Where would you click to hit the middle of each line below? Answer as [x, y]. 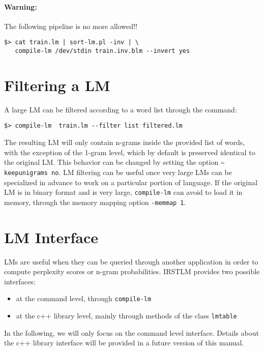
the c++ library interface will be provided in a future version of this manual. [124, 343]
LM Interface [51, 237]
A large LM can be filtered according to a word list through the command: [121, 109]
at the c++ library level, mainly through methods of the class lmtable [126, 316]
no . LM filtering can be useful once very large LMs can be [142, 172]
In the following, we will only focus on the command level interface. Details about [131, 332]
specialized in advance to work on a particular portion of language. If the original [131, 182]
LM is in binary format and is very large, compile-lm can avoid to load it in [123, 192]
